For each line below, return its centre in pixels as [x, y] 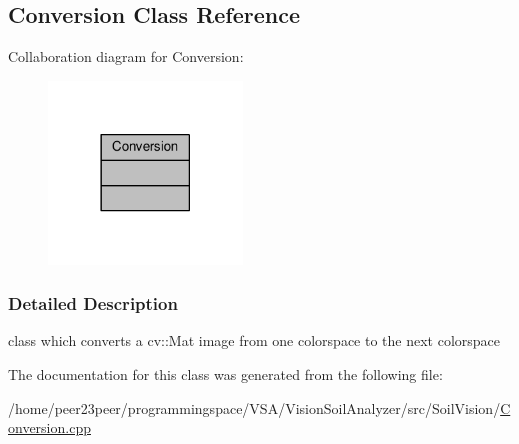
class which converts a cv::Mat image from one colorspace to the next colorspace [254, 340]
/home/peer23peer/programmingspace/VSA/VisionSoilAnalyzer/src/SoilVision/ [254, 407]
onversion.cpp [49, 427]
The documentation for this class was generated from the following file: [225, 374]
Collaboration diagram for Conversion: [126, 56]
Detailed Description [93, 303]
